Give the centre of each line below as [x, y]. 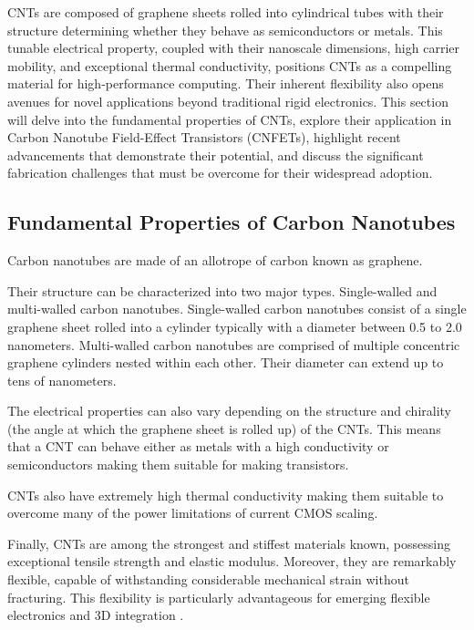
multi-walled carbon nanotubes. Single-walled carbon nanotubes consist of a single [237, 309]
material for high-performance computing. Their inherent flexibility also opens [226, 83]
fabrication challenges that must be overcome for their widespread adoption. [220, 173]
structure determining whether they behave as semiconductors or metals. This [225, 30]
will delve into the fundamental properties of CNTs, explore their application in [230, 119]
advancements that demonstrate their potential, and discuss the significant [216, 155]
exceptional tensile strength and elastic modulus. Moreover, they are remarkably [232, 561]
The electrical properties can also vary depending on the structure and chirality [230, 411]
